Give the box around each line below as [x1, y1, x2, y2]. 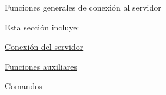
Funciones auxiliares [5, 60, 77, 72]
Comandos [5, 80, 42, 92]
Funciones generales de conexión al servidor [5, 1, 161, 13]
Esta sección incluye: [5, 21, 79, 33]
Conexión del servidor [5, 40, 84, 53]
